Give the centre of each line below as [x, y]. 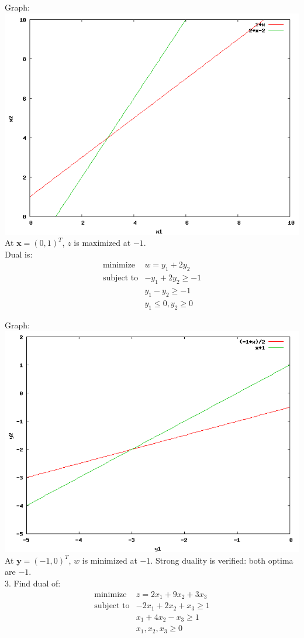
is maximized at [102, 243]
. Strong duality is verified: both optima [222, 560]
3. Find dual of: [33, 583]
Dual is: [19, 254]
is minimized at [110, 560]
